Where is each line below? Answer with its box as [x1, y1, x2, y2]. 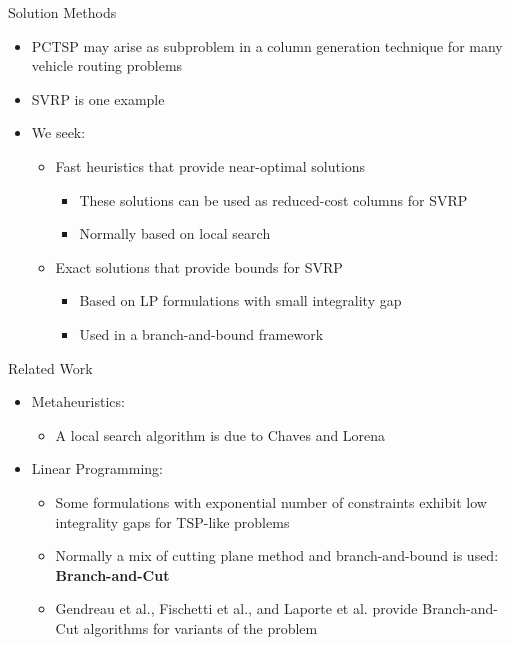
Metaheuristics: [31, 391, 125, 412]
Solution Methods [8, 2, 117, 22]
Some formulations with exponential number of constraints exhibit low [55, 491, 487, 512]
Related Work [8, 357, 93, 378]
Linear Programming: [31, 458, 163, 479]
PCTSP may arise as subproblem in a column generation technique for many [31, 35, 503, 56]
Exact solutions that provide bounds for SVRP [55, 256, 343, 277]
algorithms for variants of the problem [83, 617, 318, 638]
